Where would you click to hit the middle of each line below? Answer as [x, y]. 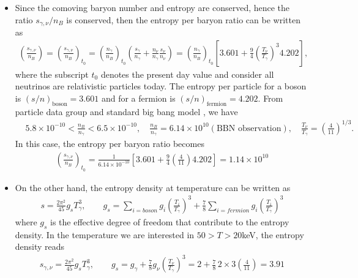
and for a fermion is [138, 98]
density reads [40, 246]
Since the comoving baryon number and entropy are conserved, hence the [152, 7]
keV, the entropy [273, 234]
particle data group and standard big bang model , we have [126, 111]
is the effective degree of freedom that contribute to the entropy [170, 221]
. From [270, 98]
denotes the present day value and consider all [187, 74]
